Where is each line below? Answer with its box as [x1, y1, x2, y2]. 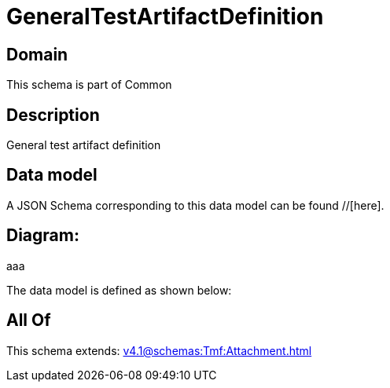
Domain [6, 44, 68, 64]
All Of [6, 310, 51, 331]
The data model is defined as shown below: [6, 283, 232, 297]
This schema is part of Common [6, 78, 172, 92]
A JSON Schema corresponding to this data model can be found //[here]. [6, 198, 384, 212]
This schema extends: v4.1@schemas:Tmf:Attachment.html [6, 343, 312, 357]
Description [6, 104, 100, 125]
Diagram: [6, 225, 79, 246]
